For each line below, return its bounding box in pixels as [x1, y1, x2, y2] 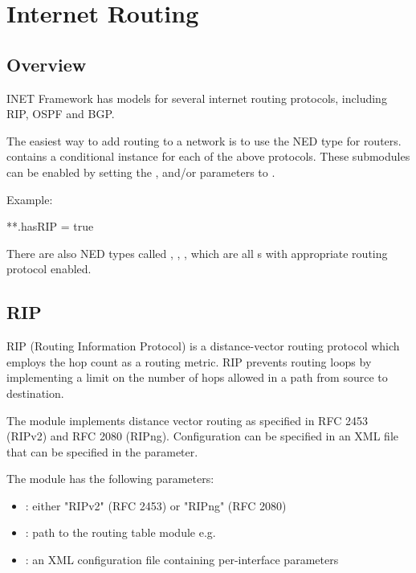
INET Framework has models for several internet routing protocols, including [6, 89, 387, 106]
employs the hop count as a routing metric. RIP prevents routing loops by [6, 353, 372, 370]
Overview [6, 51, 87, 76]
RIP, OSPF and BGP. [6, 105, 115, 122]
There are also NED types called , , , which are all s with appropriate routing [6, 244, 388, 261]
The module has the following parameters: [6, 470, 214, 487]
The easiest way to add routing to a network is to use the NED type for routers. [6, 132, 402, 149]
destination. [6, 384, 64, 401]
